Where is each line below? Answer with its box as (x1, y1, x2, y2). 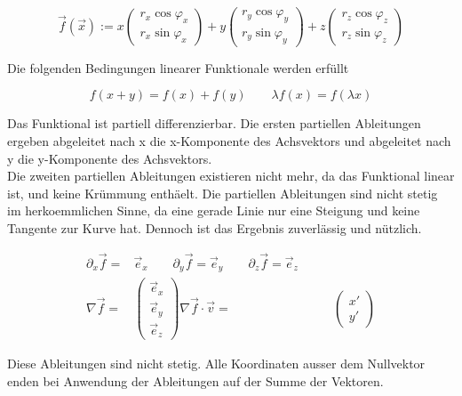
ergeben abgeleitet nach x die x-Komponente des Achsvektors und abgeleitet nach (7, 131, 451, 150)
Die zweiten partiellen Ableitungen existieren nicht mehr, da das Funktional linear (7, 166, 455, 185)
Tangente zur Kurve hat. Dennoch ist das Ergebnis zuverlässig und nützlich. (7, 218, 422, 237)
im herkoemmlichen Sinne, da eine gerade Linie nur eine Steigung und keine (7, 201, 420, 220)
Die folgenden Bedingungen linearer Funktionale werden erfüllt (7, 58, 349, 77)
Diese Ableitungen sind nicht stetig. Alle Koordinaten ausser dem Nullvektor (7, 354, 426, 373)
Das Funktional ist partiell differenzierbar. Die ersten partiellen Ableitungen (7, 114, 421, 133)
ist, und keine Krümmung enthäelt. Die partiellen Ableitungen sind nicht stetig (7, 183, 438, 202)
